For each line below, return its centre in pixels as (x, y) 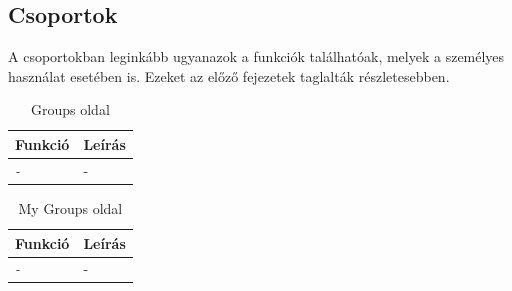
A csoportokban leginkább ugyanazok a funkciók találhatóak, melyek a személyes (256, 56)
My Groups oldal (70, 207)
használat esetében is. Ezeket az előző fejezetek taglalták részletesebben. (229, 75)
